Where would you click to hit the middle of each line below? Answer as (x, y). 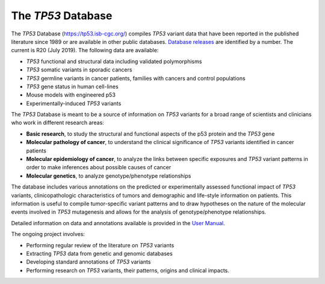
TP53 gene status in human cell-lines (72, 86)
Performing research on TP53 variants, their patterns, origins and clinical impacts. (128, 270)
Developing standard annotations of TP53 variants (88, 262)
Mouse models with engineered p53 (71, 95)
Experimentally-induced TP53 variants (74, 103)
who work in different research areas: (58, 122)
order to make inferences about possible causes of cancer (99, 168)
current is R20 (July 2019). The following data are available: (85, 50)
